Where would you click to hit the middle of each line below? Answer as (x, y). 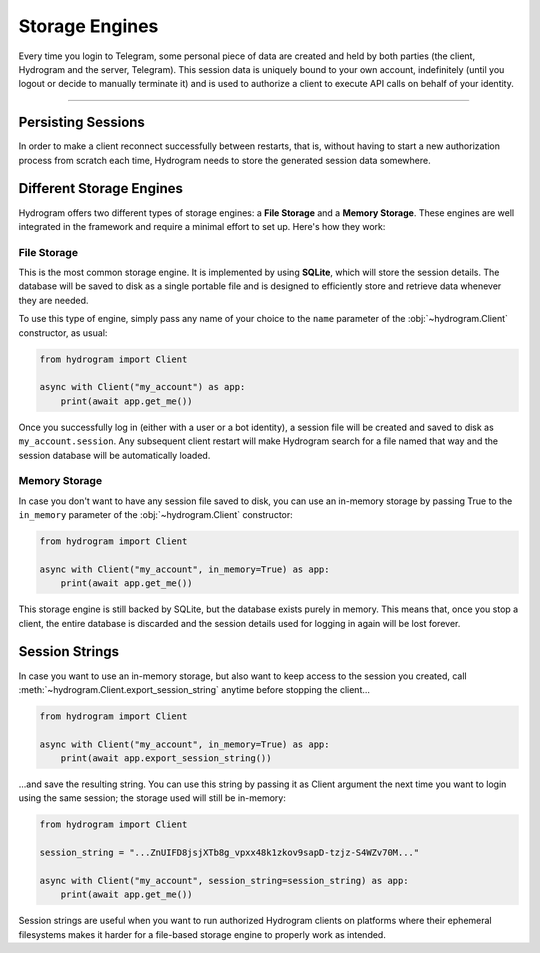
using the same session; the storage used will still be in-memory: (152, 798)
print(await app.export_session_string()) (166, 758)
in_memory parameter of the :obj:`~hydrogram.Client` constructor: (156, 515)
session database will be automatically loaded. (114, 455)
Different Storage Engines (101, 188)
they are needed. (53, 300)
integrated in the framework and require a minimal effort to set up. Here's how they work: (202, 226)
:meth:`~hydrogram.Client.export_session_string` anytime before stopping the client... (194, 689)
